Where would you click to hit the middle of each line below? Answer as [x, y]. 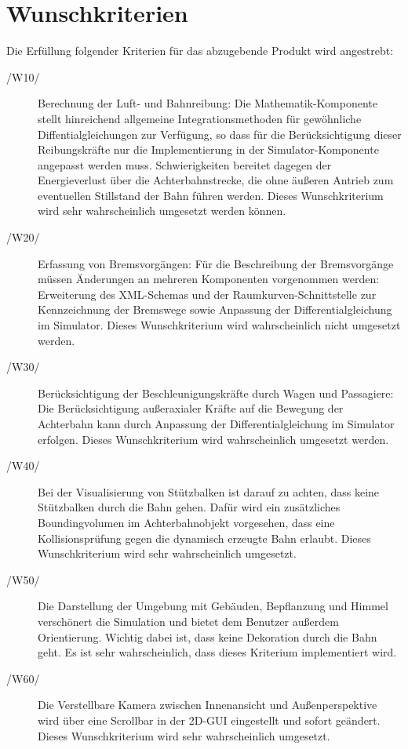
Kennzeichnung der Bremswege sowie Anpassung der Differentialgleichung [215, 309]
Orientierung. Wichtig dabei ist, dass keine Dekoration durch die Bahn [208, 636]
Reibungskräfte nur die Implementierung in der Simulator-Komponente [208, 149]
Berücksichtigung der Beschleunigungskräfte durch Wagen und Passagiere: [216, 393]
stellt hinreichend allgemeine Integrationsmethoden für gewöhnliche [200, 118]
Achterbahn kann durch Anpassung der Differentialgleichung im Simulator [216, 424]
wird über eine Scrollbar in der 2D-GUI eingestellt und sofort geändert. [209, 720]
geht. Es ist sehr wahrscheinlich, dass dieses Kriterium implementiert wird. [217, 652]
